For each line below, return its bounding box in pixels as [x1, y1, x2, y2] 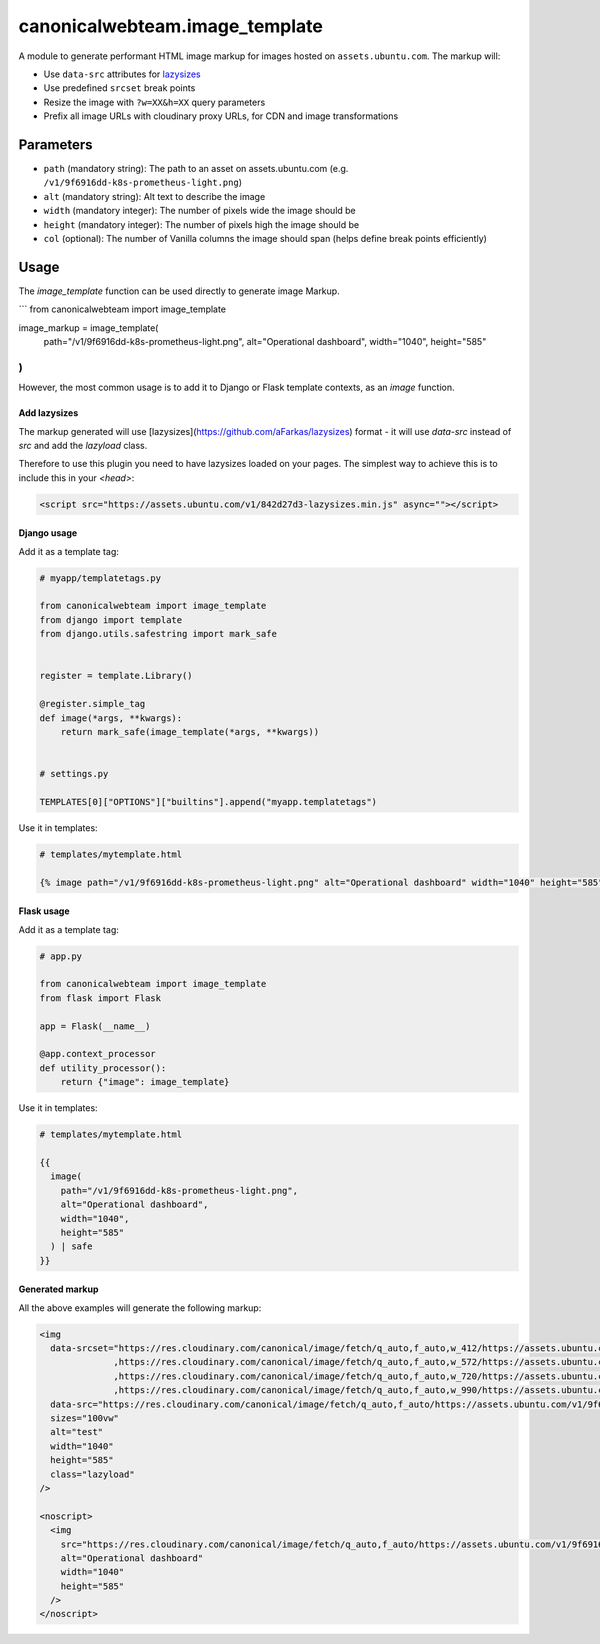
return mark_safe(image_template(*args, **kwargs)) [60, 726, 320, 737]
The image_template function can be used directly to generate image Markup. [18, 285, 340, 297]
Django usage [18, 527, 78, 539]
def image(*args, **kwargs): [39, 712, 183, 724]
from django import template [39, 614, 183, 625]
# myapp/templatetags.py [39, 572, 162, 584]
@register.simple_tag [39, 698, 146, 710]
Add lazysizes [18, 407, 79, 419]
